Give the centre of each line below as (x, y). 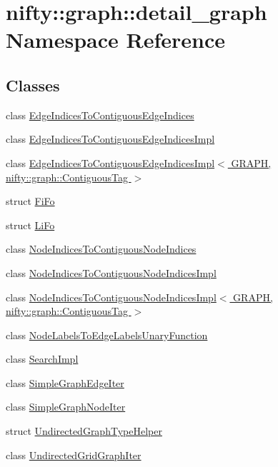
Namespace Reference (115, 40)
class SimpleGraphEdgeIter (65, 382)
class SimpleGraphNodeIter (66, 407)
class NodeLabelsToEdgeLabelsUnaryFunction (107, 335)
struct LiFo (30, 225)
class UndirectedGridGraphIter (74, 455)
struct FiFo (30, 201)
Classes (33, 85)
